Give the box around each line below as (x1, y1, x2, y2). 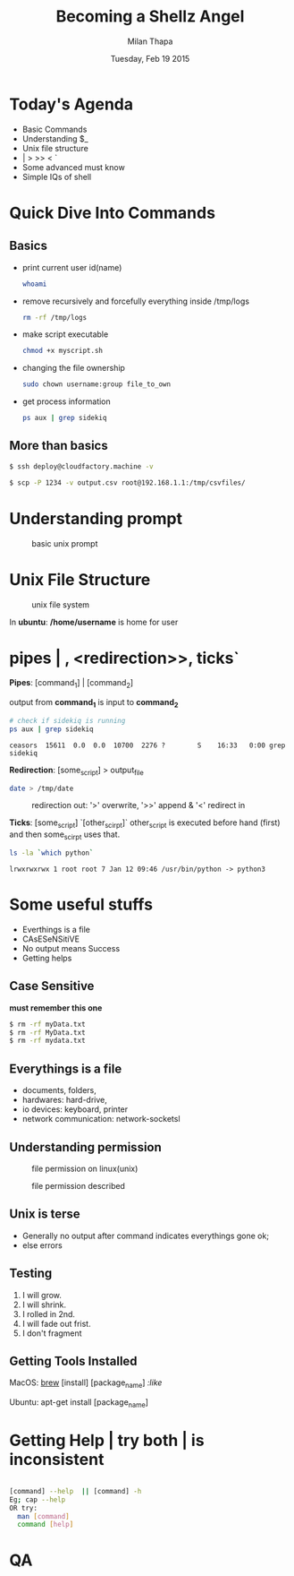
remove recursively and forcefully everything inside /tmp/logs (21, 296, 250, 306)
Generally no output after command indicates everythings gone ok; (21, 1230, 270, 1241)
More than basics (9, 438, 109, 453)
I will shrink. (21, 1299, 67, 1310)
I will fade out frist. (21, 1318, 91, 1329)
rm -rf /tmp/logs (21, 313, 88, 322)
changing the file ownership (21, 363, 125, 374)
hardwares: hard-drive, (21, 1095, 107, 1106)
